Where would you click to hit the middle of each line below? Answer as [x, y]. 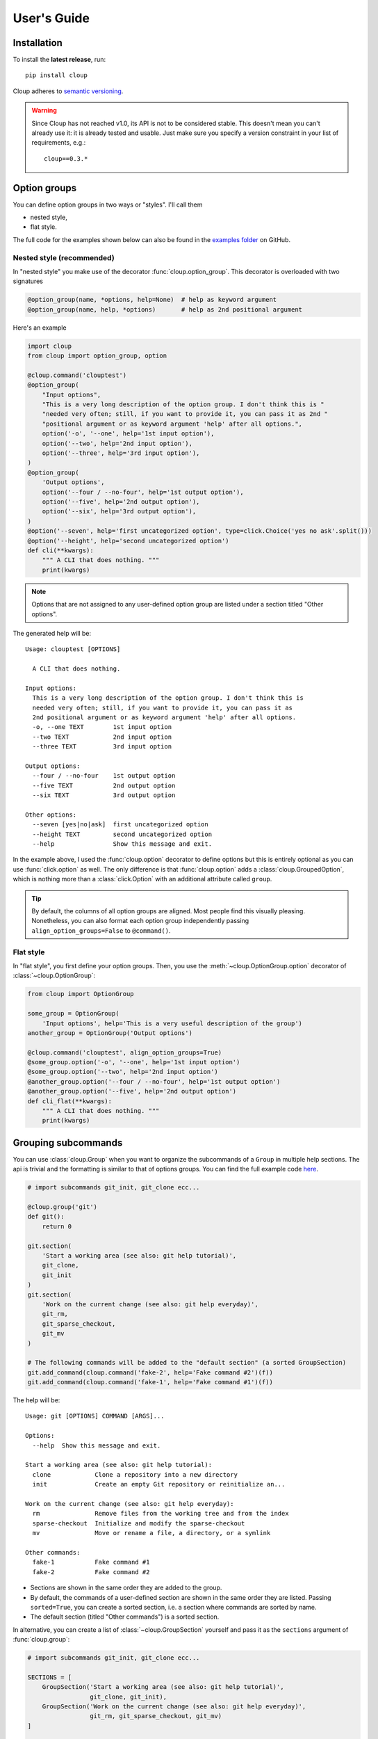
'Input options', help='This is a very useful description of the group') [172, 1023]
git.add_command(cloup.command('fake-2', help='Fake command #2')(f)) [150, 1372]
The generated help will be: [52, 633]
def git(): [46, 1217]
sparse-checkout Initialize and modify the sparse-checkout [139, 1523]
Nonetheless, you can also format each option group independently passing [140, 921]
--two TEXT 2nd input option [102, 737]
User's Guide [51, 18]
